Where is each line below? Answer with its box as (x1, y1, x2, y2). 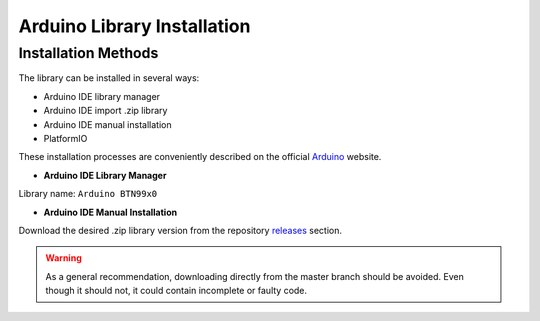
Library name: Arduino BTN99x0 (18, 188, 158, 200)
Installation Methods (18, 44, 159, 62)
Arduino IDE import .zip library (43, 105, 168, 117)
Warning (45, 252, 82, 264)
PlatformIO (43, 132, 88, 144)
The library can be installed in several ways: (18, 72, 200, 84)
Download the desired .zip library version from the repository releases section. (18, 224, 343, 236)
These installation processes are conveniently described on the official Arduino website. (18, 151, 382, 163)
